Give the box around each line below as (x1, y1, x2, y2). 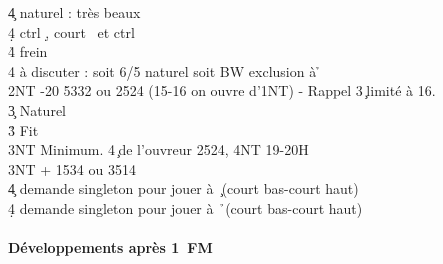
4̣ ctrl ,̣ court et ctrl (8, 21, 135, 42)
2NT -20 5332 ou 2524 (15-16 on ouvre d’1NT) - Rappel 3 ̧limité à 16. (8, 80, 436, 101)
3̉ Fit (8, 119, 39, 140)
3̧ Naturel (8, 99, 66, 120)
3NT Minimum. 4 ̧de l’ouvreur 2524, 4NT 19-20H (8, 139, 309, 160)
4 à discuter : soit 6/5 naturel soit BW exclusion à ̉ (8, 60, 321, 81)
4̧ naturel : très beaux (8, 2, 141, 22)
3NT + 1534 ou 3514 (8, 158, 136, 179)
